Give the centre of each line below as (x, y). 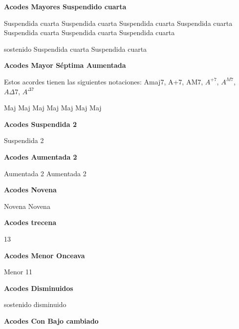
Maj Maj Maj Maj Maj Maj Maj (53, 108)
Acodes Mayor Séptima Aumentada (65, 65)
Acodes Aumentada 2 (41, 156)
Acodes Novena (30, 190)
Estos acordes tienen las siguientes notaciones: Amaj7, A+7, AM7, (104, 81)
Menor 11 (18, 272)
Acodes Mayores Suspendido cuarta (65, 6)
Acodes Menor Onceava (44, 255)
